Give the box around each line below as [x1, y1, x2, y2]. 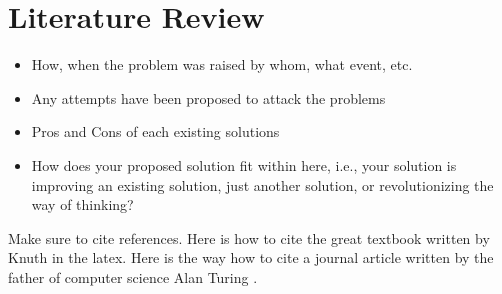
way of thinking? [31, 194, 134, 215]
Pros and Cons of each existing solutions [31, 121, 280, 142]
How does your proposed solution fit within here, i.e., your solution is [31, 154, 457, 175]
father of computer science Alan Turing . [8, 266, 258, 287]
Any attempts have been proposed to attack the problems [31, 87, 386, 108]
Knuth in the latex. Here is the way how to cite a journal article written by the [8, 247, 494, 268]
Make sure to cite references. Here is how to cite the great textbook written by [8, 227, 490, 248]
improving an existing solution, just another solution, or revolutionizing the [31, 174, 494, 195]
